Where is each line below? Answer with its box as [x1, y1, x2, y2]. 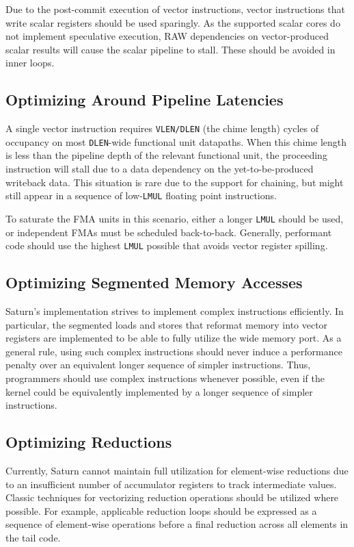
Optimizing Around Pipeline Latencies [5, 89, 284, 110]
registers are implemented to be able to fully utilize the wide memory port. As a [5, 331, 342, 345]
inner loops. [5, 55, 55, 70]
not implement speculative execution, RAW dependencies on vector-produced [5, 29, 329, 43]
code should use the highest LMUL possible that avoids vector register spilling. [5, 238, 328, 253]
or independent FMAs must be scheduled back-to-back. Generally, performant [5, 225, 332, 239]
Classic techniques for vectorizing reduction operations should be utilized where [5, 490, 339, 505]
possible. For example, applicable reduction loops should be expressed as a [5, 503, 317, 518]
